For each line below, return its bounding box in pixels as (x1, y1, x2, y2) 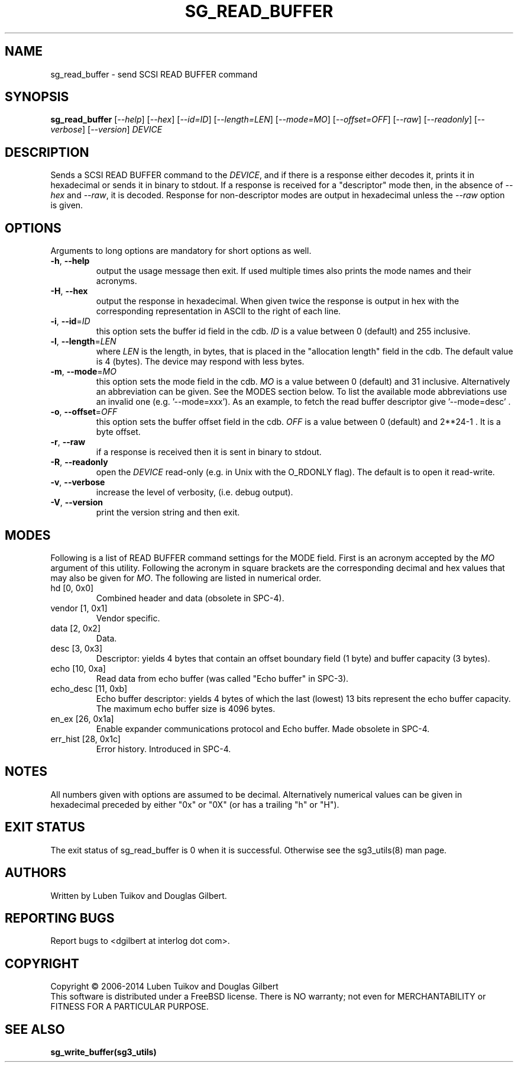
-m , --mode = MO (50, 366, 116, 377)
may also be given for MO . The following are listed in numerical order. (50, 572, 322, 583)
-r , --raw (50, 437, 86, 447)
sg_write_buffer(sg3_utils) (50, 1047, 157, 1058)
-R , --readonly (50, 457, 108, 468)
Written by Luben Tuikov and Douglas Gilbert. (50, 890, 227, 901)
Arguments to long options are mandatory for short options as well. (50, 246, 312, 256)
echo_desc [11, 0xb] (50, 683, 128, 694)
